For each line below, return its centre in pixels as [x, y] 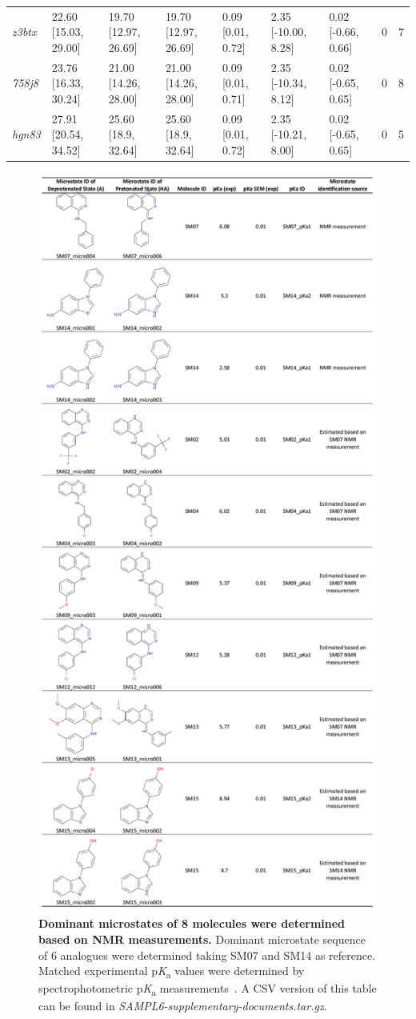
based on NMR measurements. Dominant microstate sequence [202, 939]
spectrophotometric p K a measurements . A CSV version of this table [208, 989]
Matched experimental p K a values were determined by [172, 972]
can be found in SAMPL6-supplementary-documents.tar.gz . [183, 1006]
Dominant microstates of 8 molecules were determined [192, 923]
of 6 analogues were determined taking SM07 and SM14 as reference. [207, 955]
